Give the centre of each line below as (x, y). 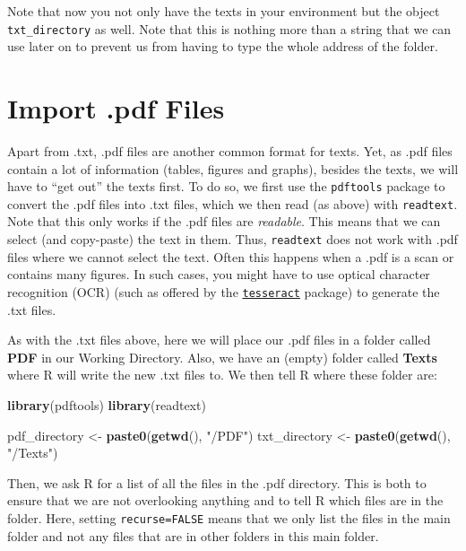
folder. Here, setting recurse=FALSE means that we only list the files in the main (229, 517)
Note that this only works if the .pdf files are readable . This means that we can (224, 221)
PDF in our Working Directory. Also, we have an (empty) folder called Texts (222, 357)
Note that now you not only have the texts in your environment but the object (224, 11)
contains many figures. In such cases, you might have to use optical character (219, 274)
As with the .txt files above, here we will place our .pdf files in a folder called (219, 340)
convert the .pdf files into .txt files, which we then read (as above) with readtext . (233, 203)
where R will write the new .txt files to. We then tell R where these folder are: (222, 375)
